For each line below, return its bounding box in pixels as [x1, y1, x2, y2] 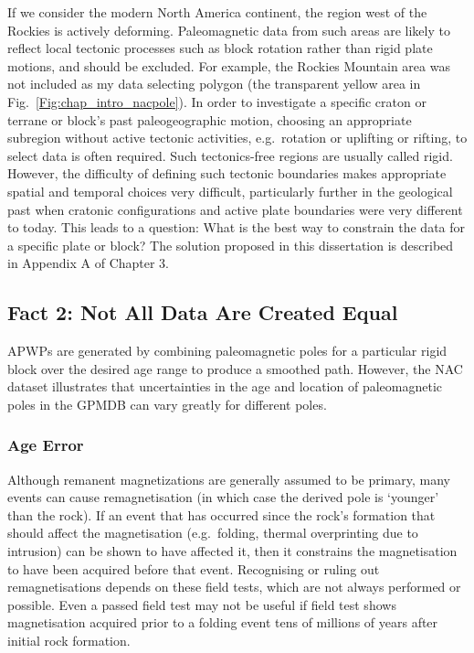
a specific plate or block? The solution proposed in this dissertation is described [7, 235, 454, 254]
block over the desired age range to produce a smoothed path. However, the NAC [7, 359, 463, 378]
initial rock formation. [7, 631, 131, 650]
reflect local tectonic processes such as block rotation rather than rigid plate [7, 38, 433, 58]
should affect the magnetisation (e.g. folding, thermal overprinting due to [7, 523, 418, 542]
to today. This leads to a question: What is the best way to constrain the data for [7, 218, 466, 237]
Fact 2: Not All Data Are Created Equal [7, 298, 398, 326]
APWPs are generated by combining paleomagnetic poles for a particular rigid [7, 341, 448, 360]
